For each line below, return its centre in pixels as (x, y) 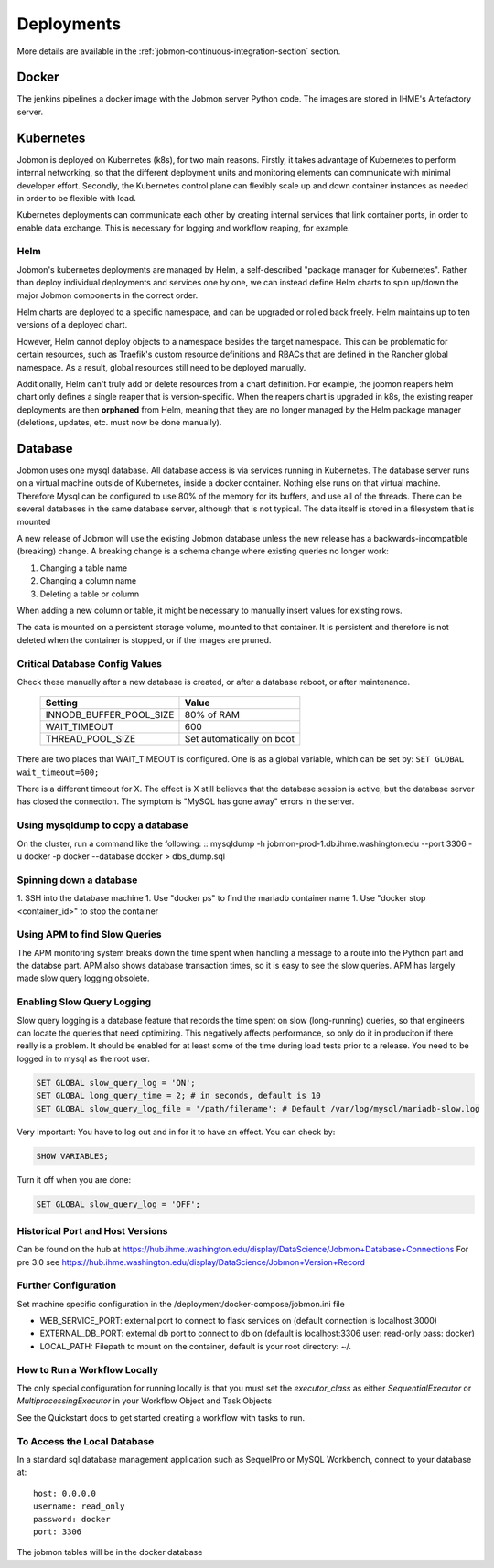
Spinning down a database (77, 880)
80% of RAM (212, 715)
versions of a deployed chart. (72, 325)
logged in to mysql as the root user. (83, 1058)
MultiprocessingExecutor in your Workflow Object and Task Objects (145, 1401)
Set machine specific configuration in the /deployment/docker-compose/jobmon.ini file (181, 1304)
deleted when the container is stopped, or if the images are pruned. (144, 639)
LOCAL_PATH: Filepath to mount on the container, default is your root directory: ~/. (196, 1346)
